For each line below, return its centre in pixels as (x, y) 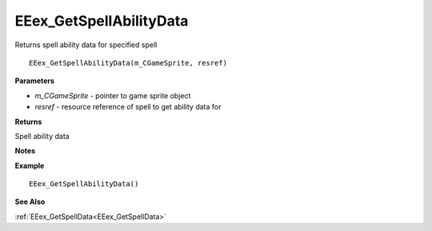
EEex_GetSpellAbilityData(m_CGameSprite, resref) (128, 63)
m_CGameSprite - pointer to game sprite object (113, 95)
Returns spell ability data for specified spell (86, 45)
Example (30, 165)
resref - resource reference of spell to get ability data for (128, 107)
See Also (30, 202)
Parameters (35, 81)
